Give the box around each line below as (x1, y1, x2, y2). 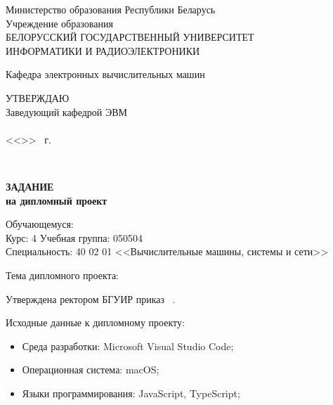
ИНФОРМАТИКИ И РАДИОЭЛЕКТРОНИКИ (6, 43, 200, 58)
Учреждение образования (6, 15, 113, 30)
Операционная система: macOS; (22, 362, 159, 377)
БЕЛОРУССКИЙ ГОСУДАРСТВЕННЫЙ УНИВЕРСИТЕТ (6, 30, 254, 44)
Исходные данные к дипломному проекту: (6, 315, 185, 330)
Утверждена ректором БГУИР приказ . (6, 291, 176, 306)
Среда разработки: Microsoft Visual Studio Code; (22, 338, 234, 353)
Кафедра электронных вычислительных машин (6, 67, 205, 82)
